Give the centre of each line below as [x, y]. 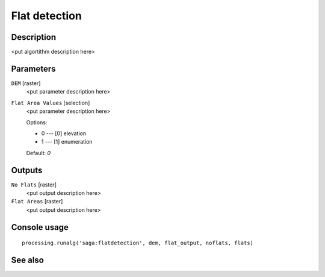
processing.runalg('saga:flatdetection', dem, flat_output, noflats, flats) [138, 243]
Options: [37, 122]
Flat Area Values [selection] [51, 103]
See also [28, 260]
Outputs [27, 170]
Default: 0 [39, 153]
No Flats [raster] [34, 185]
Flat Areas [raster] [37, 202]
